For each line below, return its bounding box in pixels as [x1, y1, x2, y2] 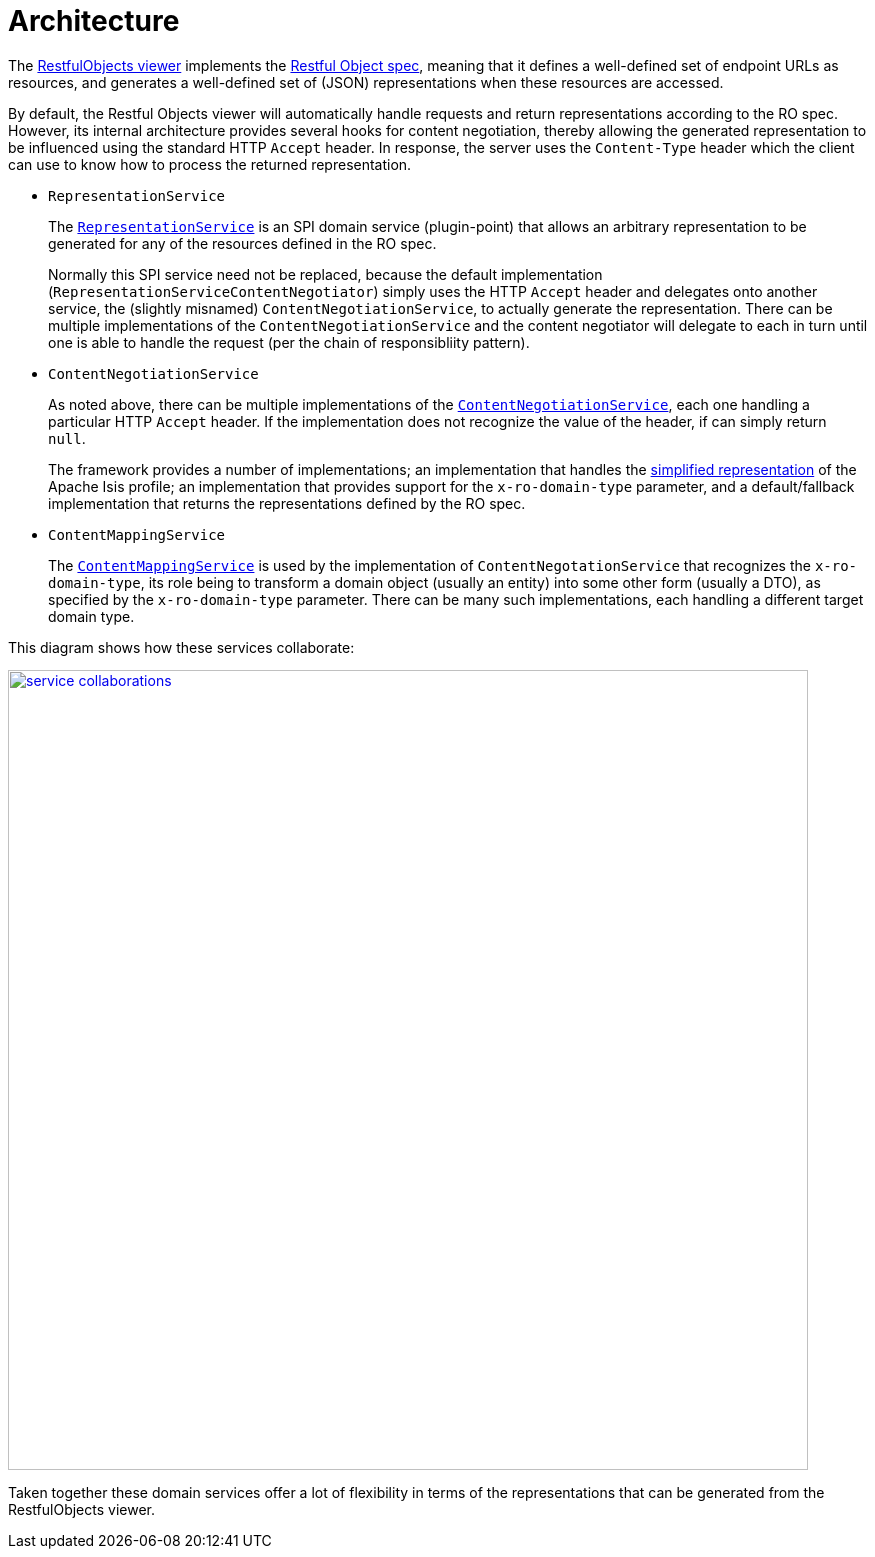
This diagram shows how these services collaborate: [8, 638, 355, 656]
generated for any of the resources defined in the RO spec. [48, 234, 437, 252]
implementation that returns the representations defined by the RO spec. [48, 494, 526, 512]
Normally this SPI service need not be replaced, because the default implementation [48, 265, 603, 283]
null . [48, 429, 86, 447]
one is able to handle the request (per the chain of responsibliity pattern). [48, 333, 530, 351]
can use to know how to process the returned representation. [8, 155, 412, 173]
